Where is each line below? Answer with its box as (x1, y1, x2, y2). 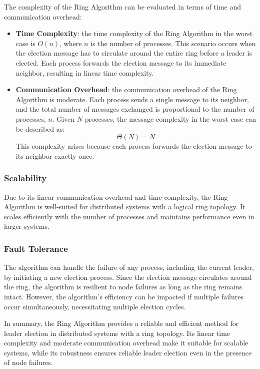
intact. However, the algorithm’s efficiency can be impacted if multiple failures (4, 291, 243, 301)
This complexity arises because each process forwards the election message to (15, 141, 252, 151)
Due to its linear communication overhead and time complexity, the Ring (4, 191, 228, 202)
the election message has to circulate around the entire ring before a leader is (15, 48, 252, 58)
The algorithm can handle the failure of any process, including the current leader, (4, 262, 254, 272)
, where (59, 38, 82, 48)
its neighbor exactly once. (15, 150, 94, 161)
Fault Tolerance (4, 242, 68, 254)
